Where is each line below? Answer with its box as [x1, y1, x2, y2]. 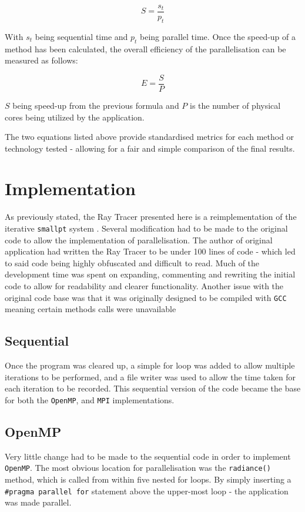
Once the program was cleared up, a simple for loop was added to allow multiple [5, 359, 295, 372]
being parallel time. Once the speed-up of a [140, 30, 296, 42]
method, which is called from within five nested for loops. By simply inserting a [5, 473, 291, 485]
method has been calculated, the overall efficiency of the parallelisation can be [5, 42, 286, 55]
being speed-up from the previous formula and [12, 99, 179, 111]
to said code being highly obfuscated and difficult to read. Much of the [5, 256, 260, 269]
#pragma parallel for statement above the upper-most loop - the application [5, 484, 289, 497]
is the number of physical [190, 99, 281, 111]
